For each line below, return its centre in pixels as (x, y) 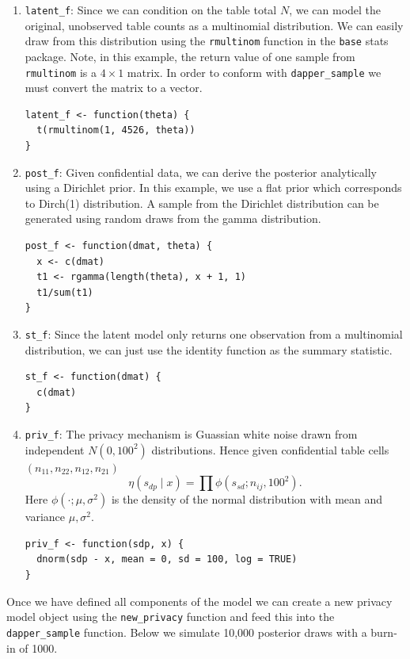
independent (55, 449)
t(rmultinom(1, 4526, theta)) (116, 130)
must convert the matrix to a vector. (114, 88)
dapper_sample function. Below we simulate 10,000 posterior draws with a (187, 632)
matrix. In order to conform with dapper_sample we (254, 72)
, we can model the (335, 10)
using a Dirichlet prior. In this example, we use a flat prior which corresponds (213, 188)
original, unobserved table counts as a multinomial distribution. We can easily (214, 25)
